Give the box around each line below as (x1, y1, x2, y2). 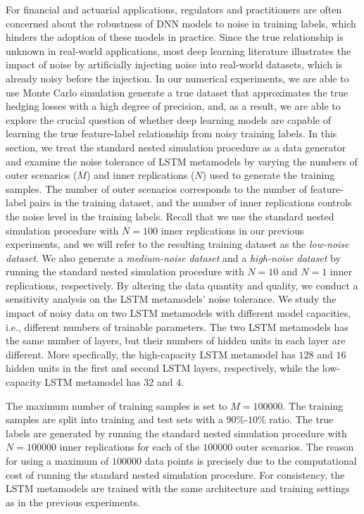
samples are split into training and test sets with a (6, 412, 223, 427)
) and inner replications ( (86, 168, 195, 182)
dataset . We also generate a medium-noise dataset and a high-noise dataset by (6, 250, 341, 265)
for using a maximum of (6, 453, 109, 468)
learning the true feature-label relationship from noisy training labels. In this (6, 126, 337, 141)
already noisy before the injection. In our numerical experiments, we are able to (6, 70, 349, 85)
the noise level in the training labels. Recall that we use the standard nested (6, 208, 334, 223)
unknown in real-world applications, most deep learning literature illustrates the (6, 43, 351, 58)
